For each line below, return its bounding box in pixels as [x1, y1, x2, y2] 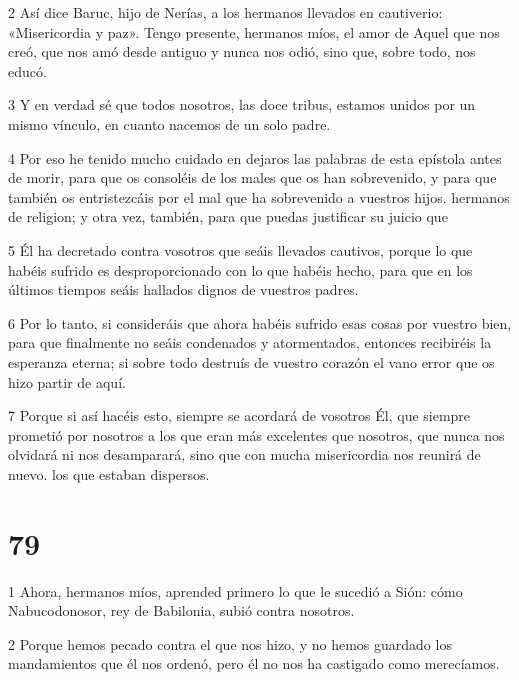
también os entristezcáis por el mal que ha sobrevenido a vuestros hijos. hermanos [8, 186, 510, 207]
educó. [8, 60, 47, 81]
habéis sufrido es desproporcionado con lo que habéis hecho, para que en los [8, 259, 473, 280]
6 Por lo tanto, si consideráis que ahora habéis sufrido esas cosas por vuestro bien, [8, 312, 512, 333]
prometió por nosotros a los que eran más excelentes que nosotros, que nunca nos [8, 424, 505, 445]
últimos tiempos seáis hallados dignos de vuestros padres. [8, 279, 359, 300]
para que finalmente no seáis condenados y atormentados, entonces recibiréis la [8, 332, 492, 353]
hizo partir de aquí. [8, 371, 126, 392]
